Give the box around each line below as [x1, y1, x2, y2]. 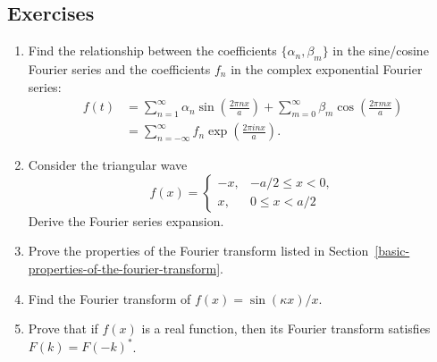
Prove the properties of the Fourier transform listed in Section [28, 241, 369, 260]
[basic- [374, 241, 410, 260]
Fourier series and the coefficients [28, 60, 211, 78]
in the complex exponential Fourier [231, 60, 423, 78]
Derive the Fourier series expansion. [28, 211, 224, 230]
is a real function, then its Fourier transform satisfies [141, 319, 431, 338]
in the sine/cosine [332, 41, 429, 60]
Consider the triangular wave [28, 156, 188, 174]
